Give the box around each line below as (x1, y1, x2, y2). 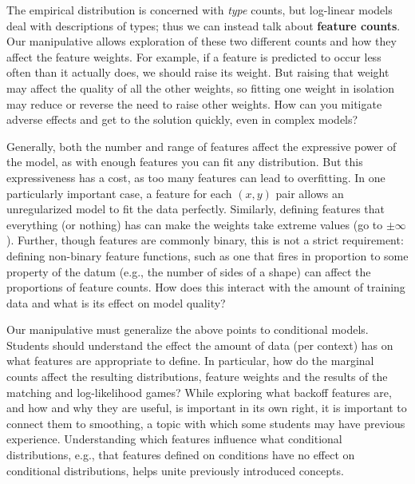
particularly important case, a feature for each (6, 184, 232, 201)
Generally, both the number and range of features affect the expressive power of (6, 137, 397, 154)
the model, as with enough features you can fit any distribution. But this (6, 153, 363, 170)
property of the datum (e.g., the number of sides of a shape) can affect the (6, 263, 371, 280)
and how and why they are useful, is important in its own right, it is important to (6, 399, 407, 416)
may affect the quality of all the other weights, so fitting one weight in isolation (6, 79, 394, 96)
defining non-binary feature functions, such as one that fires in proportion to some (6, 247, 409, 264)
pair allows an (275, 184, 344, 201)
